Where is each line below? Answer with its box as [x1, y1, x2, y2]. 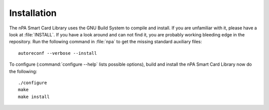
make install [18, 94, 50, 100]
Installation [9, 7, 57, 18]
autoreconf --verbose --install [18, 50, 97, 56]
